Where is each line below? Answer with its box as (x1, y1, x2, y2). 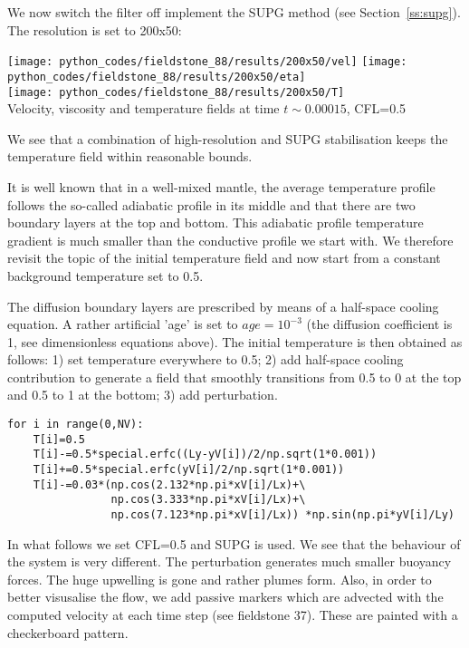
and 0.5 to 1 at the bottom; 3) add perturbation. (7, 385, 278, 404)
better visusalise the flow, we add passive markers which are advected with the (7, 587, 444, 606)
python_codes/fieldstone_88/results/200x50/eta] (7, 70, 306, 83)
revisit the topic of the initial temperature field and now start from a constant (7, 248, 441, 267)
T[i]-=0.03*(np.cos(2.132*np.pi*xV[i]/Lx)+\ (33, 478, 306, 491)
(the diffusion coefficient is (306, 314, 453, 334)
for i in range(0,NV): (7, 418, 144, 431)
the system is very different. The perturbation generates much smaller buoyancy (7, 552, 452, 571)
